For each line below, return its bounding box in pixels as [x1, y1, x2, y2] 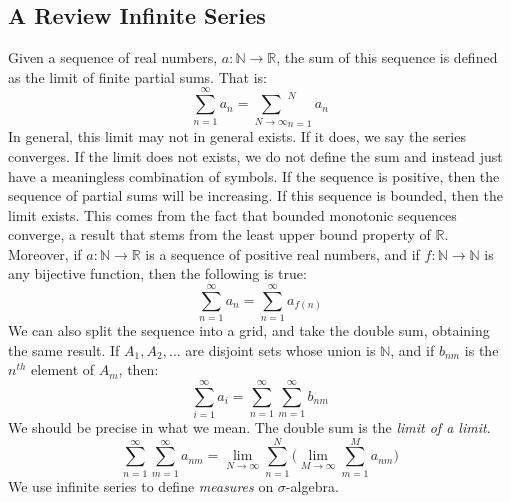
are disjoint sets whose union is [185, 339, 376, 360]
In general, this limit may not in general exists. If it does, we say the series [8, 126, 466, 147]
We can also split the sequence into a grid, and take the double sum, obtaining [8, 320, 490, 341]
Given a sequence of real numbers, [8, 47, 218, 68]
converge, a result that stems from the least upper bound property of [8, 224, 431, 245]
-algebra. [285, 475, 339, 496]
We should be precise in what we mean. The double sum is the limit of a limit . [8, 417, 491, 438]
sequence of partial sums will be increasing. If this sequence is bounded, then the [8, 185, 503, 206]
